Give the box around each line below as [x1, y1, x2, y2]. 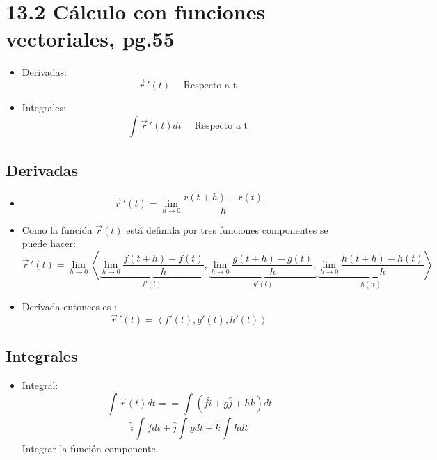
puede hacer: [22, 236, 76, 251]
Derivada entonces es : [22, 299, 117, 313]
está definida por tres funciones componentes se [126, 222, 328, 237]
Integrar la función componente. [22, 441, 159, 456]
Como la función [22, 222, 93, 237]
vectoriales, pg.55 [6, 24, 175, 53]
